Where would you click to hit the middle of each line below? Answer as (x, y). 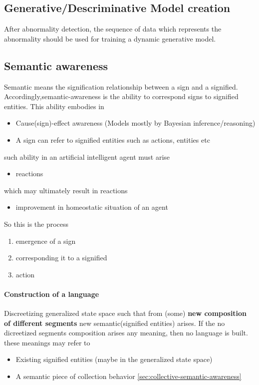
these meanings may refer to (47, 342)
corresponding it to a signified (61, 258)
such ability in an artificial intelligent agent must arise (87, 156)
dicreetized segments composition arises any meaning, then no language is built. (126, 333)
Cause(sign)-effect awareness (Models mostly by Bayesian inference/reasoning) (135, 123)
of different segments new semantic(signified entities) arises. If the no (115, 323)
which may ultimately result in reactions (66, 190)
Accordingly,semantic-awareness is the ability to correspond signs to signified (121, 96)
